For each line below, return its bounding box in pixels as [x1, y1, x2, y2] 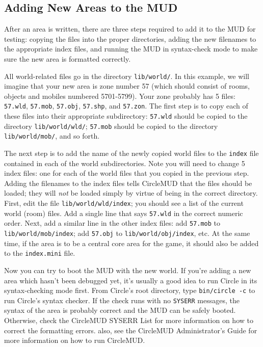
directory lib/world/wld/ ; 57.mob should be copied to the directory [4, 120, 218, 131]
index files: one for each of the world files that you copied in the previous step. [4, 168, 249, 178]
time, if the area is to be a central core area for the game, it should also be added [4, 237, 259, 248]
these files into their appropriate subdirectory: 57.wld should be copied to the [4, 111, 248, 121]
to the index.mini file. [4, 248, 75, 258]
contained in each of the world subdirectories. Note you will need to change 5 [4, 157, 245, 168]
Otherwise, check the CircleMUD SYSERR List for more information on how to [4, 315, 253, 326]
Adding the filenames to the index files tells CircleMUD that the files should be [4, 177, 252, 188]
